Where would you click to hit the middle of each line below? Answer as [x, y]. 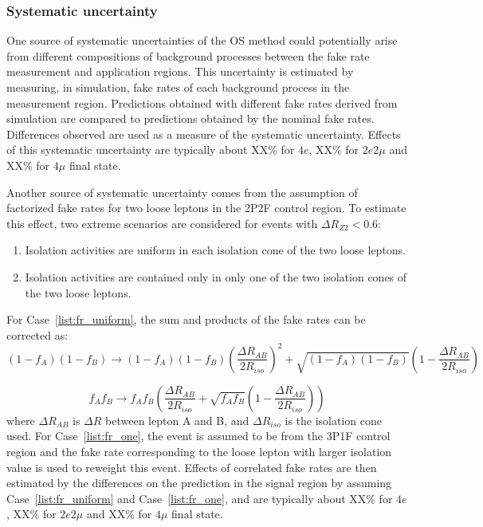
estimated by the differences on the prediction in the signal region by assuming [199, 483]
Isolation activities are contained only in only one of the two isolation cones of [216, 276]
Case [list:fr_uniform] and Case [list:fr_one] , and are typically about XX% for [200, 498]
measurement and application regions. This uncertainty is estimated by [180, 71]
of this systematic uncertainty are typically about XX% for [151, 149]
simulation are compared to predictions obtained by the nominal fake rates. [190, 118]
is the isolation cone [333, 420]
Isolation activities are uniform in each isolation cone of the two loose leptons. [216, 250]
